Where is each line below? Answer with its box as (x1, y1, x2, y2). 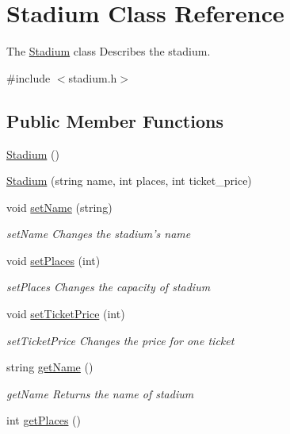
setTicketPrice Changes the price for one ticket (6, 332, 235, 348)
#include (6, 69, 51, 86)
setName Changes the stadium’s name (6, 225, 191, 242)
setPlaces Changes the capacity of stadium (6, 278, 211, 295)
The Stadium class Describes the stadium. (6, 43, 211, 60)
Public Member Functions (6, 108, 223, 133)
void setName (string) (6, 198, 113, 215)
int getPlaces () (6, 412, 82, 428)
